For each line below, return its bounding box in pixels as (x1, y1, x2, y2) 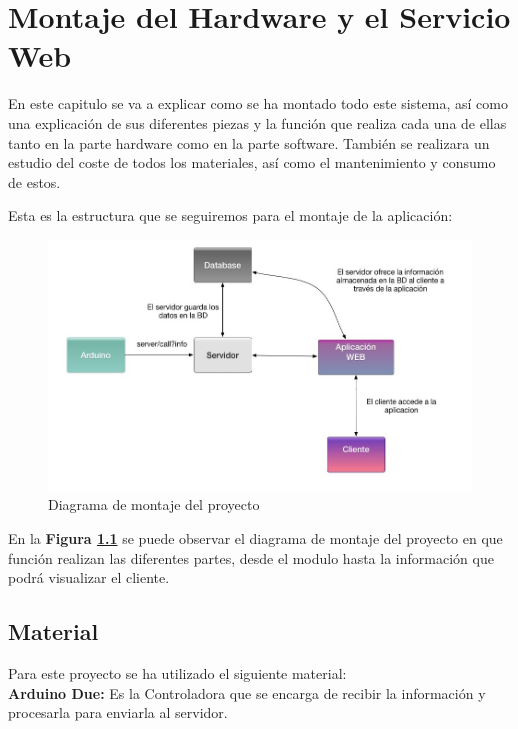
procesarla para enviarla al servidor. (8, 702, 228, 723)
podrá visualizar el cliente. (8, 567, 170, 588)
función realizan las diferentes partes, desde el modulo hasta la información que (8, 547, 494, 568)
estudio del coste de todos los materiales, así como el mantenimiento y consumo (8, 152, 496, 173)
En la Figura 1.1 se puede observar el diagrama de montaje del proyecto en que (8, 528, 503, 549)
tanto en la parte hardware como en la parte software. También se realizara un (8, 132, 490, 153)
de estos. (8, 171, 61, 192)
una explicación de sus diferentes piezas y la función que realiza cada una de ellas (8, 112, 507, 133)
